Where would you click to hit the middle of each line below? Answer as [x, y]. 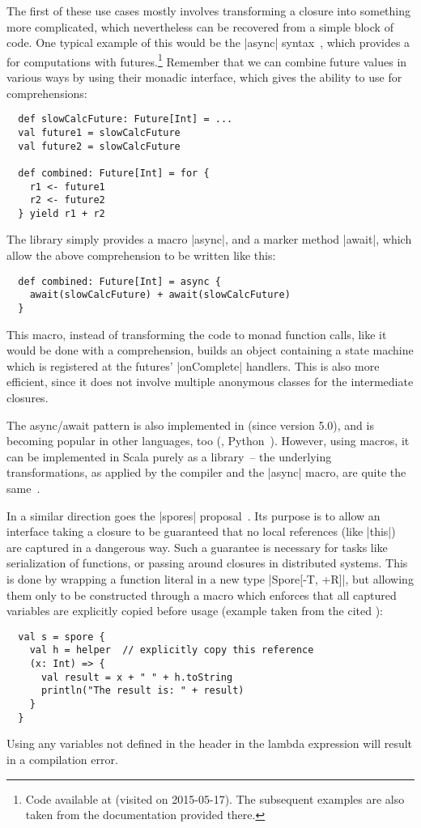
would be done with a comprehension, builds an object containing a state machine [210, 350]
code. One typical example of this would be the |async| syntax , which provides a [208, 42]
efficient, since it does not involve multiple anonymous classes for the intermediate [210, 382]
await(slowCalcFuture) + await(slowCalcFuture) [160, 295]
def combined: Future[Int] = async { [119, 281]
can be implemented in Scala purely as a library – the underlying [169, 456]
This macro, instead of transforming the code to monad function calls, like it [197, 334]
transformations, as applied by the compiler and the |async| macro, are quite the [206, 472]
